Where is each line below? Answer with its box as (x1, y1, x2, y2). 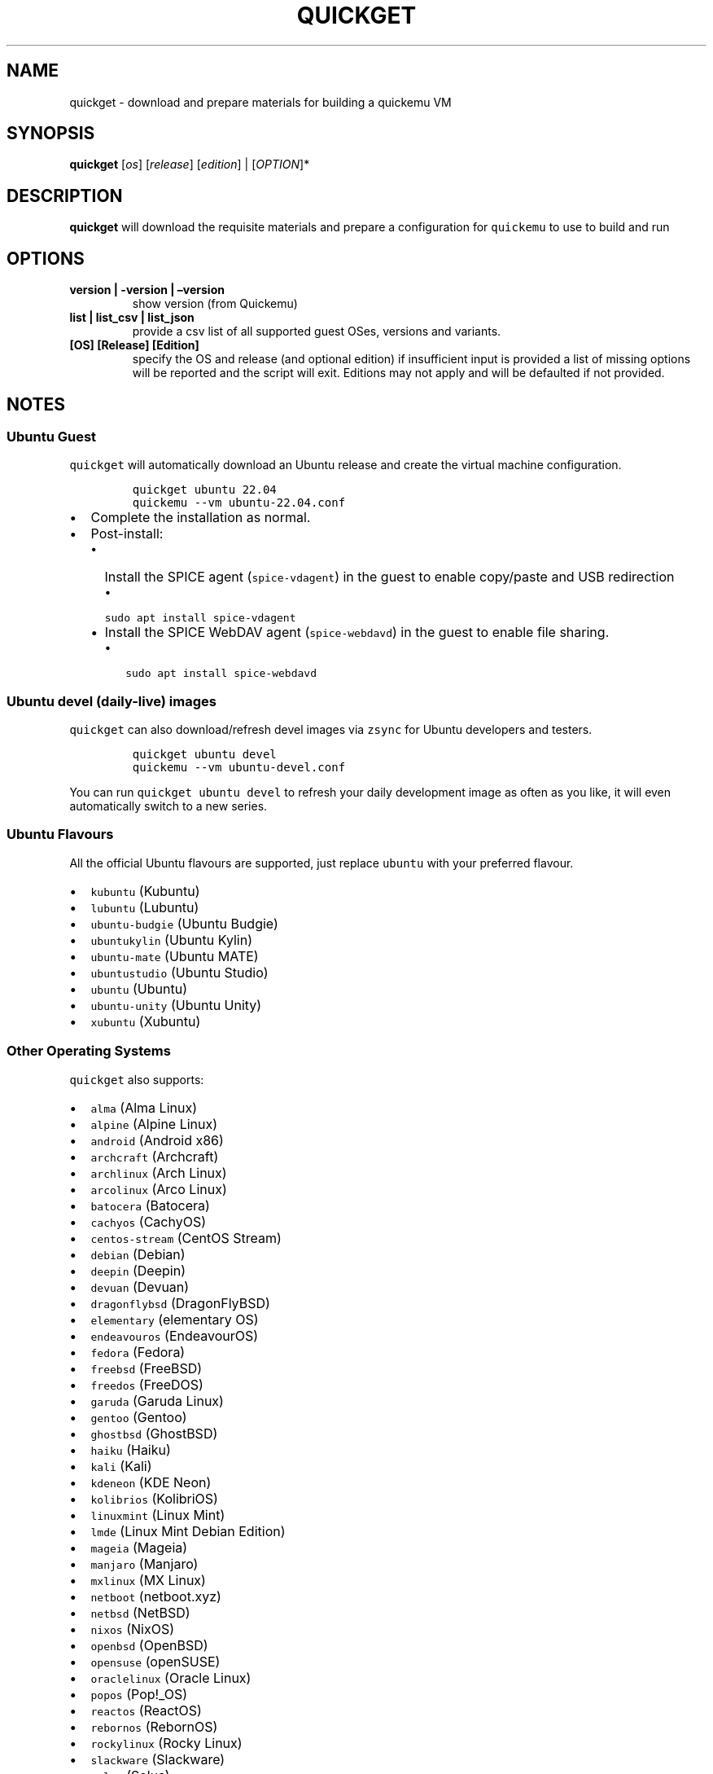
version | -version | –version (69, 283, 225, 297)
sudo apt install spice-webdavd (125, 667, 317, 680)
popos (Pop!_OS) (90, 1685, 188, 1702)
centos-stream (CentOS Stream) (90, 1229, 282, 1246)
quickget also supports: (69, 1072, 204, 1087)
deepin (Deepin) (90, 1262, 186, 1279)
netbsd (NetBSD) (90, 1604, 190, 1621)
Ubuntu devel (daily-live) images (7, 692, 217, 709)
